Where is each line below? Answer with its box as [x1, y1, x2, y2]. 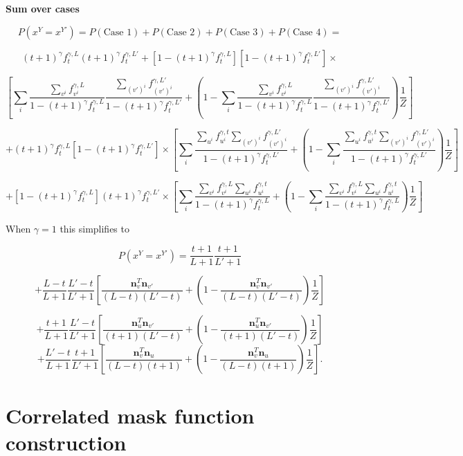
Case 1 [103, 27, 132, 37]
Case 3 [229, 27, 258, 37]
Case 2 [166, 27, 195, 37]
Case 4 [292, 27, 321, 37]
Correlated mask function [6, 401, 255, 429]
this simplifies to [60, 221, 129, 235]
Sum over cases [6, 1, 80, 15]
